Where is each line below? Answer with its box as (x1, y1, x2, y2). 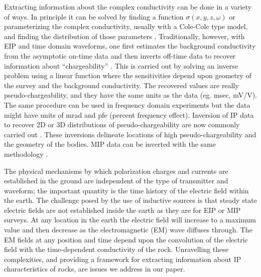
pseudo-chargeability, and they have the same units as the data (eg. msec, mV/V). (4, 90, 257, 100)
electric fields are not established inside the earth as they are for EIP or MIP (4, 204, 241, 215)
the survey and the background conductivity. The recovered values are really (4, 80, 239, 90)
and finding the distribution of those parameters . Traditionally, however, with (4, 31, 245, 41)
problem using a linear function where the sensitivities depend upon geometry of (4, 70, 251, 81)
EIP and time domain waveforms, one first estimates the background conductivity (4, 41, 256, 51)
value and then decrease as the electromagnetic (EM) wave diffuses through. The (4, 224, 252, 235)
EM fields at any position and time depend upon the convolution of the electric (4, 234, 248, 244)
